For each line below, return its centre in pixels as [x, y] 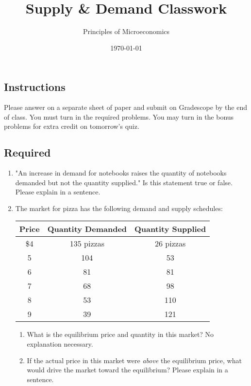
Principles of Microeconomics [126, 31]
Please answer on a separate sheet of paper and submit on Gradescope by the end [125, 107]
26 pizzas [170, 244]
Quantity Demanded [87, 229]
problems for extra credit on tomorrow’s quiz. [72, 126]
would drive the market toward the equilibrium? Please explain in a [127, 370]
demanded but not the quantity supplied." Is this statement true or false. [124, 182]
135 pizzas [87, 244]
